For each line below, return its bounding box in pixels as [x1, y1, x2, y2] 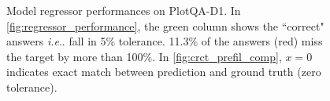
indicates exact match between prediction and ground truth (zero [6, 63, 321, 80]
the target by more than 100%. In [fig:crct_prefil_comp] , [6, 48, 282, 64]
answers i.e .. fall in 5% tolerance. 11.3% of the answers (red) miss [6, 33, 323, 49]
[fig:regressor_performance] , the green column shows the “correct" [6, 17, 324, 34]
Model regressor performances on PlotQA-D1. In [6, 2, 241, 18]
